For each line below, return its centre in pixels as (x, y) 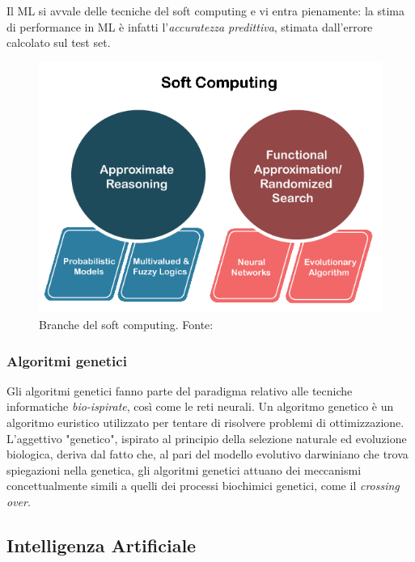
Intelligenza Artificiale (102, 545)
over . (19, 502)
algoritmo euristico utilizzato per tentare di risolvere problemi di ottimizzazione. (205, 423)
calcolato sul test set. (59, 42)
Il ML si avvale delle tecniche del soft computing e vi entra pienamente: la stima (205, 11)
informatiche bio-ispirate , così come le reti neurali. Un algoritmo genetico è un (200, 406)
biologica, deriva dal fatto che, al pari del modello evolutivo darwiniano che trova (207, 454)
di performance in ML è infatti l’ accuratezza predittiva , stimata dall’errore (190, 26)
